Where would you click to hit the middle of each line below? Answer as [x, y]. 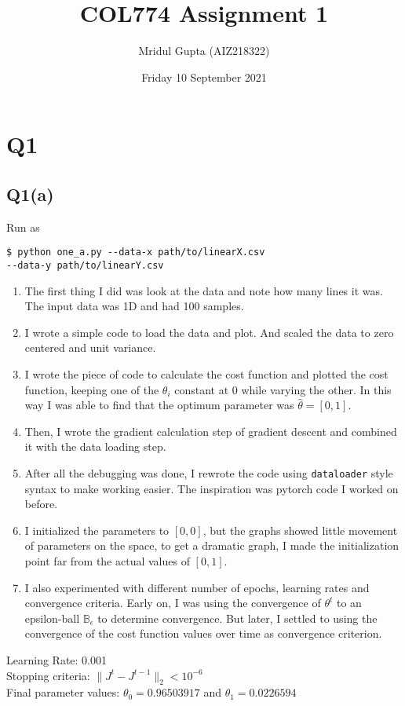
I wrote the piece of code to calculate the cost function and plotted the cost [206, 373]
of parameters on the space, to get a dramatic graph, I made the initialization [212, 545]
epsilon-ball [52, 618]
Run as [23, 227]
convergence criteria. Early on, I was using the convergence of [173, 603]
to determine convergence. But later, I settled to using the [237, 618]
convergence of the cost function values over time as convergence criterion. [203, 633]
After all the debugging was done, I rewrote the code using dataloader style [209, 472]
